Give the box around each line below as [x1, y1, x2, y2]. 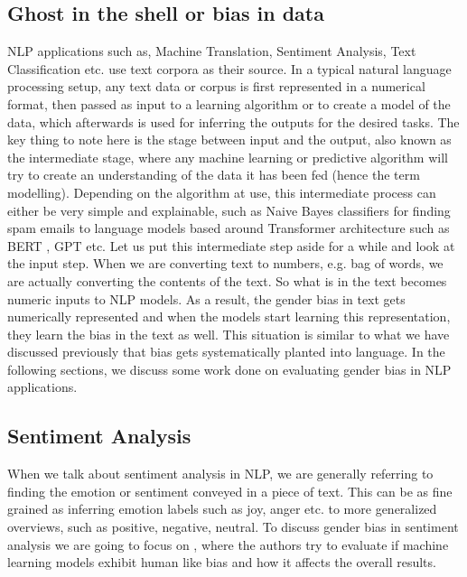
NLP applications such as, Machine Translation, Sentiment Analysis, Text [7, 42, 416, 60]
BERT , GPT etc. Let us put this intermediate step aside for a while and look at [7, 236, 455, 255]
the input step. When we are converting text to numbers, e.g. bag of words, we [7, 254, 444, 273]
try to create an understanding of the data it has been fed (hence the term [7, 165, 420, 184]
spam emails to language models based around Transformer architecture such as [7, 219, 450, 237]
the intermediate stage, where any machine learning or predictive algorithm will [7, 147, 448, 166]
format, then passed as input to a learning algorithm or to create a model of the [7, 94, 451, 113]
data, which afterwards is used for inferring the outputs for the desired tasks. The [7, 112, 460, 131]
